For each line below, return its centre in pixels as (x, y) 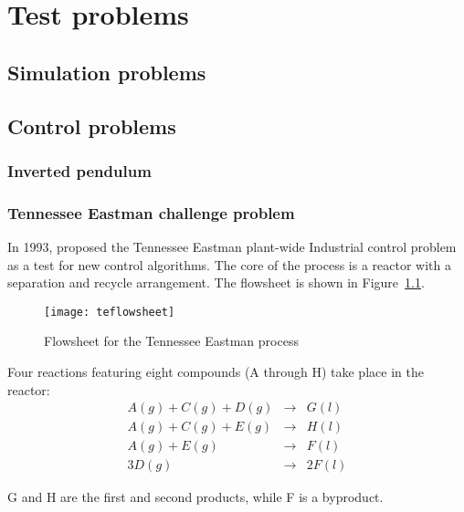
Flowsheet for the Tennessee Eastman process (171, 341)
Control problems (92, 125)
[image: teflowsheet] (110, 312)
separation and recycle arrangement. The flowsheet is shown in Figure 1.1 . (216, 282)
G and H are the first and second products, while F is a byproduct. (195, 497)
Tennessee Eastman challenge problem (151, 212)
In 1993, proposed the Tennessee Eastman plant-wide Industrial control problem (232, 246)
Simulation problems (107, 72)
